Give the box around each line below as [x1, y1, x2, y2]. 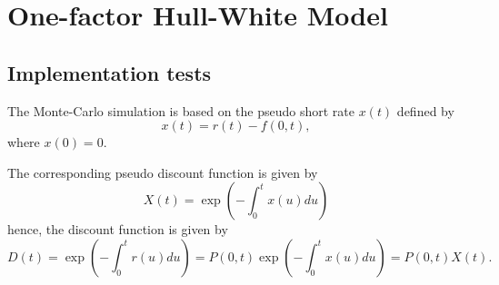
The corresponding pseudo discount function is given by [7, 162, 318, 182]
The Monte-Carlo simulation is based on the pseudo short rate [7, 101, 354, 120]
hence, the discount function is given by [7, 220, 228, 239]
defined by [396, 101, 454, 120]
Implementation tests [7, 58, 212, 86]
